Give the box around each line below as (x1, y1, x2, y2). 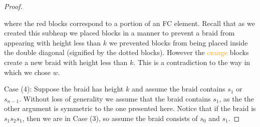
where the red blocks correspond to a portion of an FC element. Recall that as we (4, 17, 255, 28)
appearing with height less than (4, 37, 101, 47)
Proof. (4, 1, 23, 11)
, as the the (219, 93, 254, 103)
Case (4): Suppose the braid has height (4, 83, 124, 94)
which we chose (4, 66, 51, 77)
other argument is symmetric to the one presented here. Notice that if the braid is (4, 103, 256, 113)
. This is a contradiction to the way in (133, 56, 250, 67)
